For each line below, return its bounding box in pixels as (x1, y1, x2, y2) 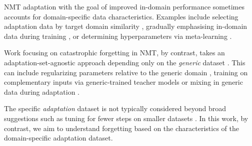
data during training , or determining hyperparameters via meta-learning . (4, 30, 232, 41)
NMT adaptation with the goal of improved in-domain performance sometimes (4, 1, 244, 11)
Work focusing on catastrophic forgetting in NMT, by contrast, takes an (4, 47, 225, 58)
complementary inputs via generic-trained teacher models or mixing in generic (4, 77, 243, 87)
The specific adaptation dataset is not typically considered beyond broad (4, 103, 226, 114)
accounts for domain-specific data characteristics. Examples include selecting (4, 11, 238, 21)
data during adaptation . (4, 86, 79, 97)
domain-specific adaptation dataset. (4, 133, 113, 143)
